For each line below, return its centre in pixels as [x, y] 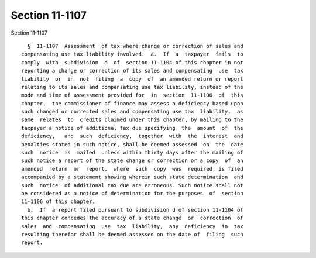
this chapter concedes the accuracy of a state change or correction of [132, 218]
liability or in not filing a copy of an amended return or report [132, 79]
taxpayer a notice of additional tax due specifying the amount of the [132, 128]
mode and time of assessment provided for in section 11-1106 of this [132, 95]
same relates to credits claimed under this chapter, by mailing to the [132, 120]
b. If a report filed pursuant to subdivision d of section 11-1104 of [135, 210]
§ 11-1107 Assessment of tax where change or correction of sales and [135, 46]
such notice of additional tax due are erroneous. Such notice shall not [132, 185]
